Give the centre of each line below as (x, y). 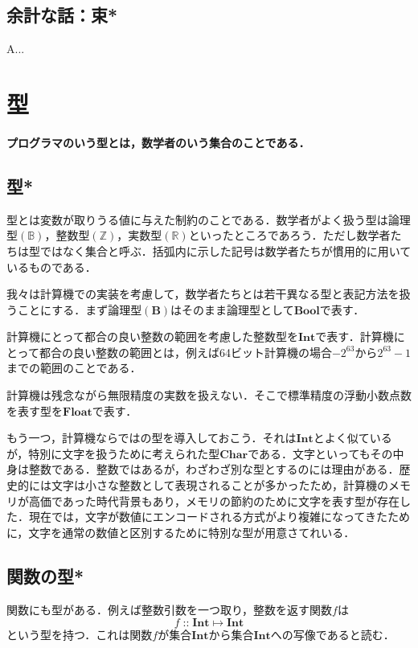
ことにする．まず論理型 (80, 309)
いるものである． (51, 267)
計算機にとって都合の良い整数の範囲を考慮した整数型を (152, 336)
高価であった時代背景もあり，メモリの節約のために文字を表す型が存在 (214, 500)
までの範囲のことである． (74, 368)
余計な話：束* (62, 15)
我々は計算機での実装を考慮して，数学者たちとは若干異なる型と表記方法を (203, 294)
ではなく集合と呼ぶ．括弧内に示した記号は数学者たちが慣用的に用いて (225, 250)
